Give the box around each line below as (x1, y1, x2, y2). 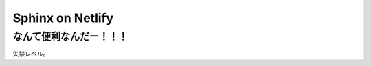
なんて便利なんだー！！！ (12, 30, 128, 43)
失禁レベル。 (12, 49, 49, 58)
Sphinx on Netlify (12, 10, 114, 25)
